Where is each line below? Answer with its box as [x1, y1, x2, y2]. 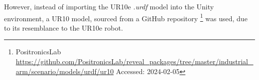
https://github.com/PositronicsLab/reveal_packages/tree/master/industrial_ [15, 56, 254, 67]
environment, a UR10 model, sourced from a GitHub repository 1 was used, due [4, 11, 248, 23]
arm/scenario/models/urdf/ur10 [15, 66, 114, 76]
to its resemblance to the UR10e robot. [4, 22, 123, 33]
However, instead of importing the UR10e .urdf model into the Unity [4, 1, 214, 11]
